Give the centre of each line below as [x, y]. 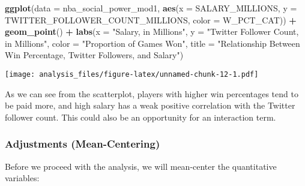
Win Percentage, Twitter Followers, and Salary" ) [94, 55]
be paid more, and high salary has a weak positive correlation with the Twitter [150, 105]
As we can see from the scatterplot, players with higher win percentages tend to [152, 93]
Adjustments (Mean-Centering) [83, 144]
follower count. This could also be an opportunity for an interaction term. [140, 117]
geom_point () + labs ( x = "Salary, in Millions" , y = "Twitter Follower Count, [152, 31]
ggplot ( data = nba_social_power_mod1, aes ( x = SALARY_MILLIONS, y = [151, 8]
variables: [22, 178]
